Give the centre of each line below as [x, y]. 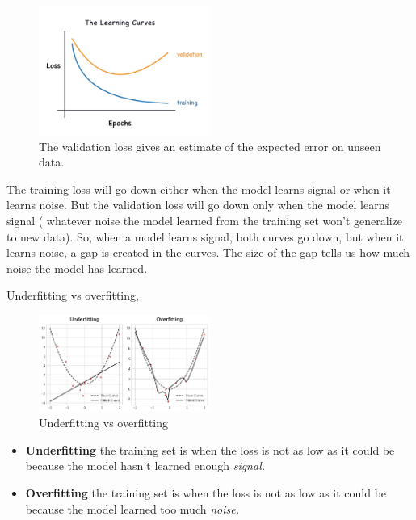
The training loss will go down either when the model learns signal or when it [199, 189]
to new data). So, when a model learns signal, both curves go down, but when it [205, 236]
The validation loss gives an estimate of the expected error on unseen [210, 146]
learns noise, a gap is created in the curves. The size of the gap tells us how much [208, 252]
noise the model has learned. [77, 268]
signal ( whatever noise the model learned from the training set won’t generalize [205, 220]
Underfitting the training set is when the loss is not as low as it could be [210, 449]
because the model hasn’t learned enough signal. [145, 465]
